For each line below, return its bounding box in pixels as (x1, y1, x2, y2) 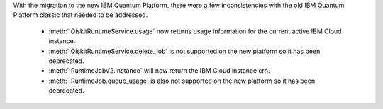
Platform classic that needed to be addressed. (13, 11, 148, 19)
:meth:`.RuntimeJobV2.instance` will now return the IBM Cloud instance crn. (48, 67, 270, 75)
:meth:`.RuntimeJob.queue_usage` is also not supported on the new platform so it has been (48, 76, 316, 85)
